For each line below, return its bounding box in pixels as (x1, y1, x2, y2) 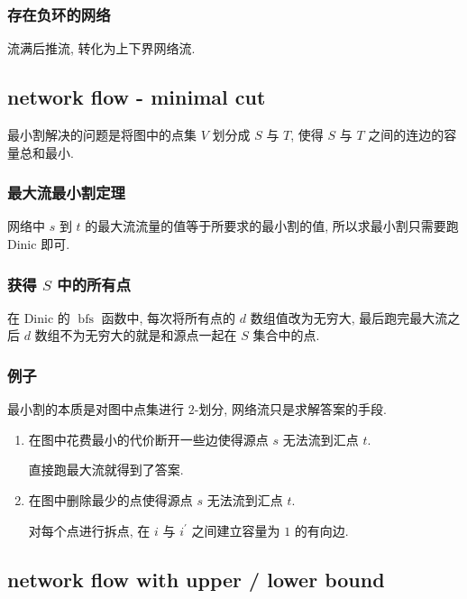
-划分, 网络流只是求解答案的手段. (194, 400, 387, 419)
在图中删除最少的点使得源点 (28, 491, 193, 510)
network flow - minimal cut (7, 83, 266, 111)
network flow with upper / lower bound (7, 565, 385, 593)
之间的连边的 (368, 125, 444, 144)
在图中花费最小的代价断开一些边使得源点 (28, 429, 269, 448)
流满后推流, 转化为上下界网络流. (7, 39, 196, 58)
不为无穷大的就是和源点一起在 (60, 326, 237, 345)
